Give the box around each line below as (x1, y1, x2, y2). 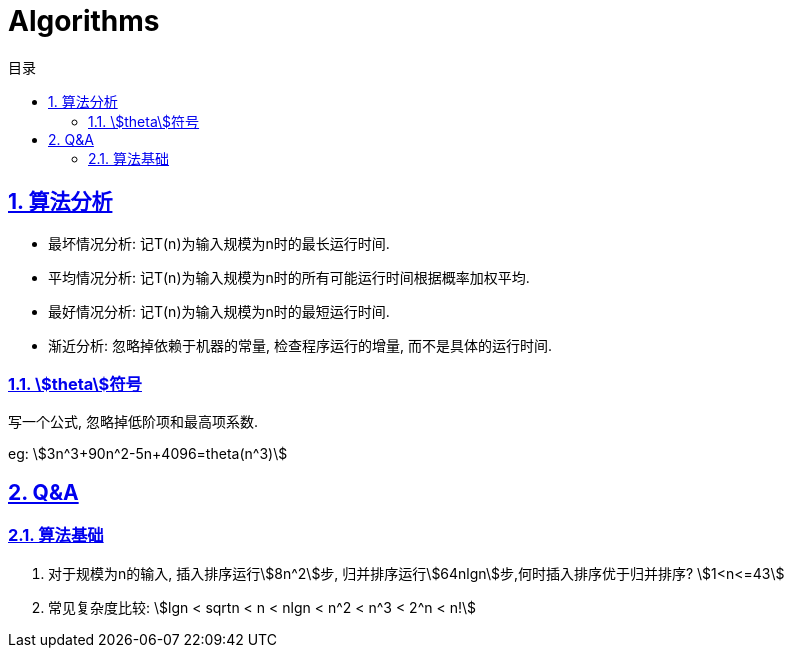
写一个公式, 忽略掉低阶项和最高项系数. (8, 413, 259, 431)
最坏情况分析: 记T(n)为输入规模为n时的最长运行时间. (48, 234, 390, 252)
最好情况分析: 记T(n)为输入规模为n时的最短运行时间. (48, 302, 390, 320)
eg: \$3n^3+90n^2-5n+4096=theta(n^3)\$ (8, 445, 288, 463)
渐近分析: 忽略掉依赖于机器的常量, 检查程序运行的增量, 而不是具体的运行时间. (48, 336, 552, 354)
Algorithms (8, 4, 160, 38)
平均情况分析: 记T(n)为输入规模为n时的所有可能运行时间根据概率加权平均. (48, 268, 530, 286)
